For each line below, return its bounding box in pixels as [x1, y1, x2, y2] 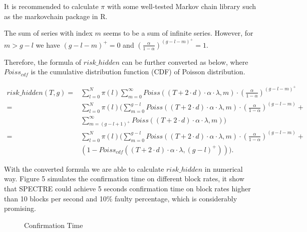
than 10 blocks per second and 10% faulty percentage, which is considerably [4, 193, 237, 203]
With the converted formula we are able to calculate [4, 163, 164, 174]
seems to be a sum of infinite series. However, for [103, 28, 253, 38]
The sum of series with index [4, 28, 93, 38]
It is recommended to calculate [4, 1, 99, 11]
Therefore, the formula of [4, 56, 82, 67]
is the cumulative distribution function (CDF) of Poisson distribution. [31, 66, 245, 77]
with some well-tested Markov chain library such [107, 1, 256, 11]
